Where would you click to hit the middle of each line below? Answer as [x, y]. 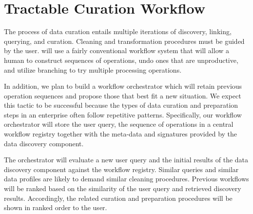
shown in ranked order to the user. [56, 207]
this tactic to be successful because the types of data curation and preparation [121, 105]
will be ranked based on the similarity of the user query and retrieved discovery [123, 188]
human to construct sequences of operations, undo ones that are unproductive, [121, 60]
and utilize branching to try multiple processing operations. [93, 69]
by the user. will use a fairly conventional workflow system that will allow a [117, 50]
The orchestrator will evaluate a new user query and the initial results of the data [126, 160]
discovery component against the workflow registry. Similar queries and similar [121, 169]
